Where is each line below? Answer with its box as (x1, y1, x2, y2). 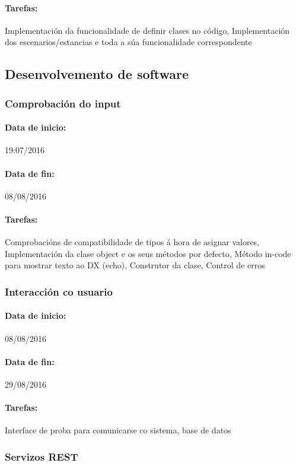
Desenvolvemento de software (5, 65, 189, 83)
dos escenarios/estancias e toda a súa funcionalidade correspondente (5, 36, 252, 48)
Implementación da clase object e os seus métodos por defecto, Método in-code (5, 247, 291, 259)
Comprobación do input (5, 96, 121, 110)
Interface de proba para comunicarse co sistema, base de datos (5, 424, 231, 436)
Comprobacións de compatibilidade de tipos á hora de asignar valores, (5, 236, 260, 248)
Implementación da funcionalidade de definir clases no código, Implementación (5, 24, 290, 36)
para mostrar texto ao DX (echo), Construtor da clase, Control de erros (5, 259, 265, 271)
